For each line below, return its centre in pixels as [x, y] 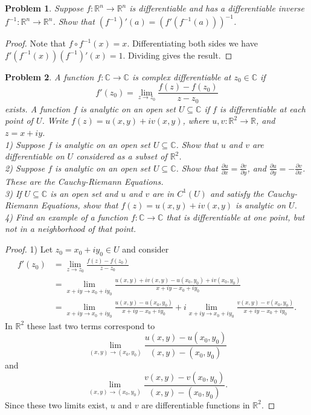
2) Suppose [25, 168]
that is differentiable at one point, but [236, 217]
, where [196, 121]
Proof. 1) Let [29, 249]
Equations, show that [79, 205]
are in [163, 193]
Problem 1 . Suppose [44, 8]
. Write [55, 121]
